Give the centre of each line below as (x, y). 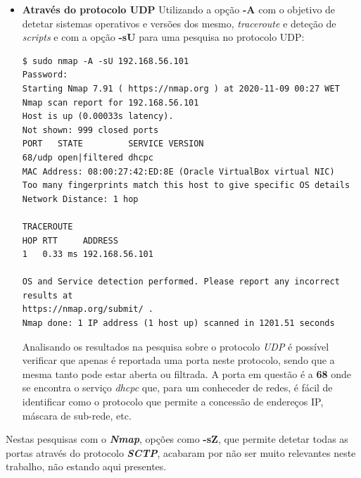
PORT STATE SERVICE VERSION (113, 144)
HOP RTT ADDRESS (70, 240)
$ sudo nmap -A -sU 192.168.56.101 (106, 61)
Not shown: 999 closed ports (90, 130)
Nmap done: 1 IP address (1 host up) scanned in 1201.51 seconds (178, 323)
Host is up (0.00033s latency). (98, 117)
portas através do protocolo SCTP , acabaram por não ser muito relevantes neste (181, 452)
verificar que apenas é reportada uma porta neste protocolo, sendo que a (178, 360)
